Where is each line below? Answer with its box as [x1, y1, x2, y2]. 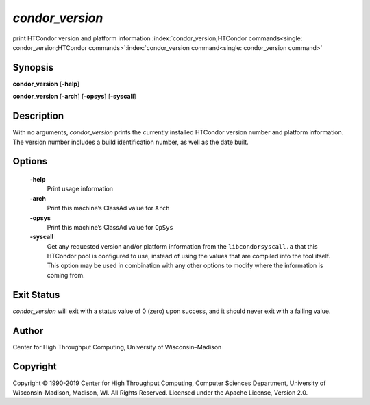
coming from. [47, 271, 85, 279]
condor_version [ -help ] [12, 79, 80, 88]
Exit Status [12, 289, 60, 301]
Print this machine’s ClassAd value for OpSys [47, 223, 174, 231]
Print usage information [47, 185, 113, 193]
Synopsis [12, 62, 54, 73]
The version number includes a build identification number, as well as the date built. [12, 138, 249, 146]
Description [12, 110, 64, 122]
